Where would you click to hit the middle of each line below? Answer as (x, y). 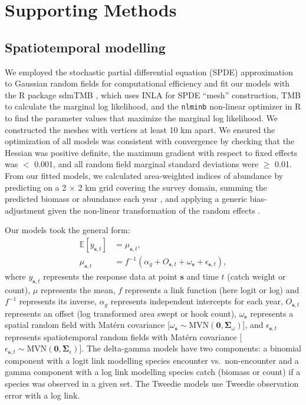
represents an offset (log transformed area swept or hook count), (121, 313)
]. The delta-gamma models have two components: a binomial (190, 348)
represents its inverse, (58, 301)
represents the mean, (78, 289)
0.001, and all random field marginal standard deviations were (147, 164)
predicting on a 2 (36, 187)
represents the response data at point (110, 276)
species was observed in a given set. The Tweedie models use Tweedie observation (152, 383)
